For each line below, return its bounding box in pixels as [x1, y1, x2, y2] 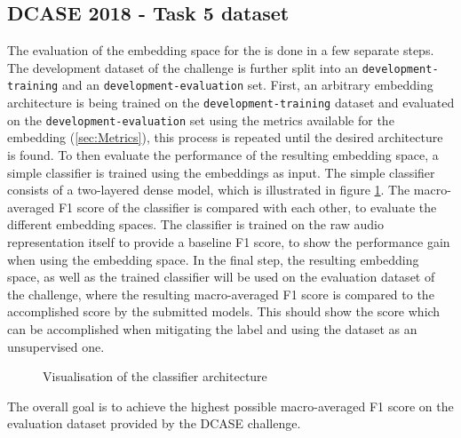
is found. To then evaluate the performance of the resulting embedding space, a [7, 146, 439, 164]
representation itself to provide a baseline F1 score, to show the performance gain [7, 232, 450, 251]
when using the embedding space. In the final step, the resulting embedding [7, 250, 419, 268]
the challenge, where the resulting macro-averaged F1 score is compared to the [7, 284, 434, 303]
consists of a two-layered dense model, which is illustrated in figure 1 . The [7, 180, 410, 199]
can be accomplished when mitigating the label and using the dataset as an [7, 319, 417, 338]
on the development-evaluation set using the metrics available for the [7, 110, 394, 129]
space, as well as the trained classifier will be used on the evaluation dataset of [7, 267, 435, 286]
